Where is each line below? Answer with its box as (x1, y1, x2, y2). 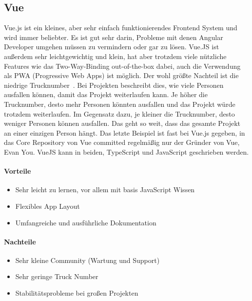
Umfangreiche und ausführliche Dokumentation (15, 217, 156, 227)
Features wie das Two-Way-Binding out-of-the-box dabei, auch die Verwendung (4, 60, 241, 71)
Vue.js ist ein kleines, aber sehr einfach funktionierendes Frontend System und (4, 22, 237, 33)
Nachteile (4, 236, 36, 246)
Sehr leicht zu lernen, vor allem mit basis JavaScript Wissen (15, 184, 195, 195)
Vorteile (4, 166, 31, 176)
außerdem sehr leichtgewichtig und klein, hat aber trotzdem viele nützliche (4, 51, 227, 61)
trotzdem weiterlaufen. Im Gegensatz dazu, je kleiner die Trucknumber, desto (4, 108, 235, 119)
